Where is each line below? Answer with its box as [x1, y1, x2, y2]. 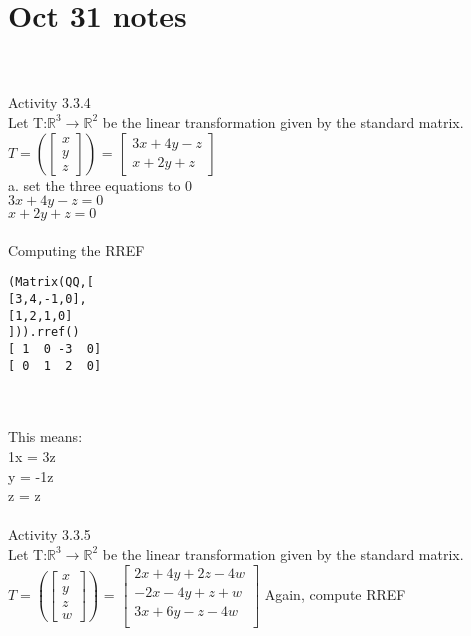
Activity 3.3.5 [8, 524, 91, 545]
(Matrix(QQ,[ [8, 275, 94, 290]
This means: [8, 426, 83, 447]
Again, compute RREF [264, 583, 406, 604]
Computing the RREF [8, 239, 145, 260]
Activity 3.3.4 [8, 92, 91, 113]
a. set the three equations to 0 [8, 174, 193, 195]
